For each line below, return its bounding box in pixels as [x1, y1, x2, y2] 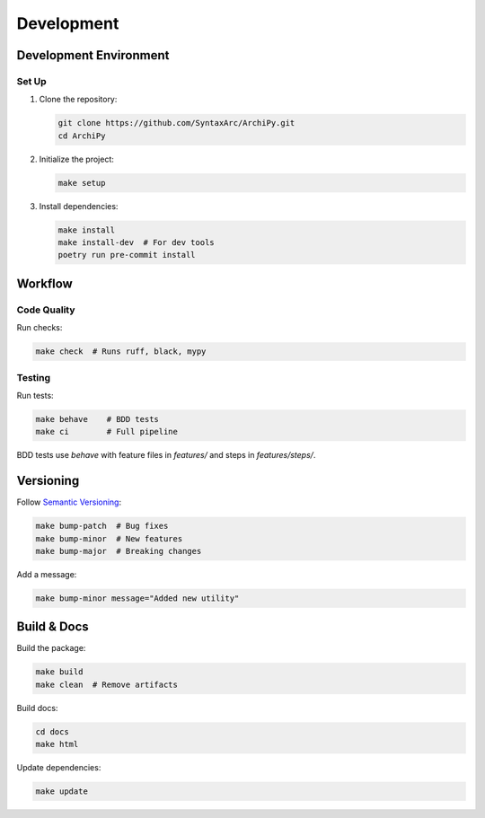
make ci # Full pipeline [35, 427, 179, 437]
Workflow [16, 276, 74, 291]
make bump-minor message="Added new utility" [35, 593, 240, 603]
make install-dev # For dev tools [57, 238, 215, 248]
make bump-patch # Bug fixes [35, 521, 169, 532]
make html [35, 739, 79, 750]
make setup [57, 178, 106, 188]
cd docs [35, 726, 69, 736]
